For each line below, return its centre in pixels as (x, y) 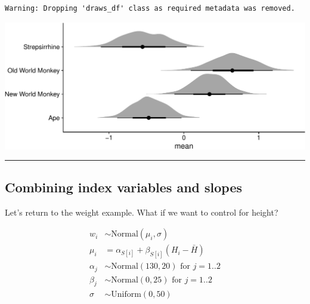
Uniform (126, 295)
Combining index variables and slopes (124, 187)
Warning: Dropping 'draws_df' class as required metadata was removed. (150, 8)
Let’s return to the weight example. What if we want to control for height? (142, 212)
